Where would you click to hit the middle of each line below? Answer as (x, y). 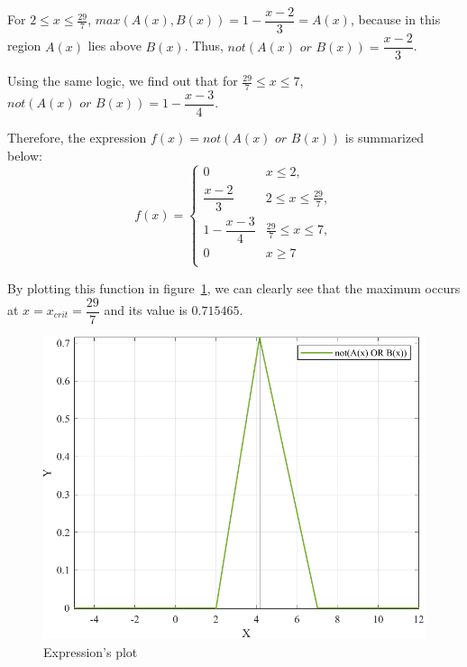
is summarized (385, 138)
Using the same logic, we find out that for (123, 81)
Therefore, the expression (77, 138)
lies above (114, 46)
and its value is (146, 310)
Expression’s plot (91, 651)
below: (25, 155)
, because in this (395, 19)
